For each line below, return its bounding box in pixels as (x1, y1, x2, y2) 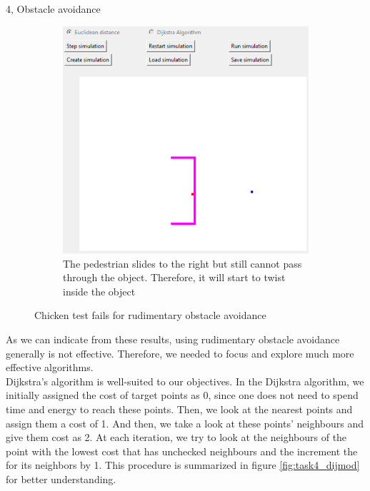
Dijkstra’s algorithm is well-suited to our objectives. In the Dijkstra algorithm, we (6, 373, 364, 388)
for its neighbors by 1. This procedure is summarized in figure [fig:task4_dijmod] (6, 457, 360, 472)
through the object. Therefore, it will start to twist (63, 270, 286, 285)
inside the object (63, 283, 136, 298)
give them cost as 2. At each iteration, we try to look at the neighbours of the (6, 430, 347, 445)
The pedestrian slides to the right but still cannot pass (63, 255, 302, 270)
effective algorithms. (6, 360, 94, 375)
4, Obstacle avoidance (6, 1, 101, 16)
